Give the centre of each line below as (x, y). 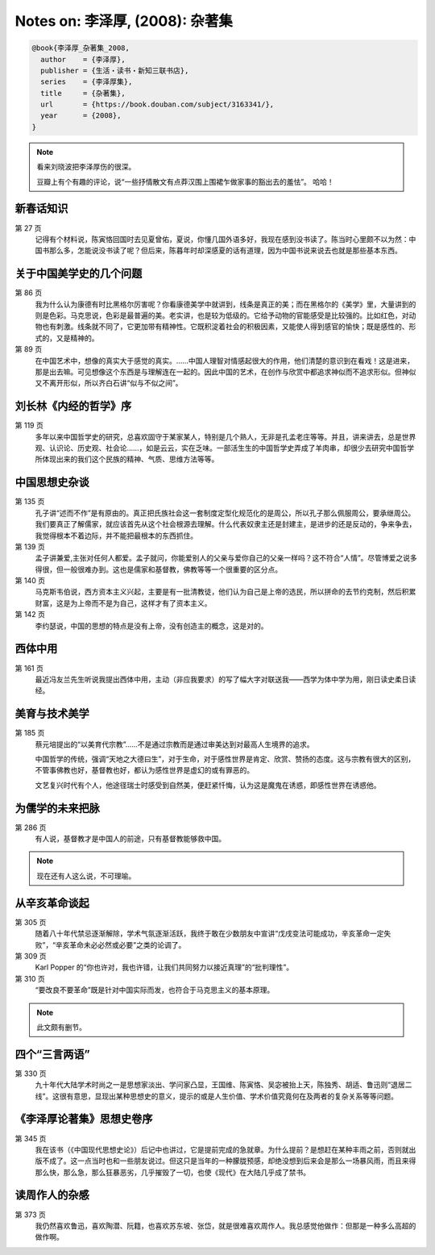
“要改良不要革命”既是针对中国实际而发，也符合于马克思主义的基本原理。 (155, 990)
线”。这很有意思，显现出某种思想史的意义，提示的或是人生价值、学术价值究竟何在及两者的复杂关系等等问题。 (217, 1096)
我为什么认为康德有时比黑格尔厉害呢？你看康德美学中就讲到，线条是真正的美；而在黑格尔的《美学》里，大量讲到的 (226, 304)
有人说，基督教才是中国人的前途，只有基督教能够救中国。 (130, 839)
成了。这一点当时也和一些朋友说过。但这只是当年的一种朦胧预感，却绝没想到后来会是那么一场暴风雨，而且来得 (232, 1161)
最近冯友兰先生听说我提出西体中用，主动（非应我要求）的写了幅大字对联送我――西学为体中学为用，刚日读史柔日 (222, 679)
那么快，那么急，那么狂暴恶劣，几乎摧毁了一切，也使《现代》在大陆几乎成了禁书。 (172, 1172)
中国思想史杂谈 (52, 483)
